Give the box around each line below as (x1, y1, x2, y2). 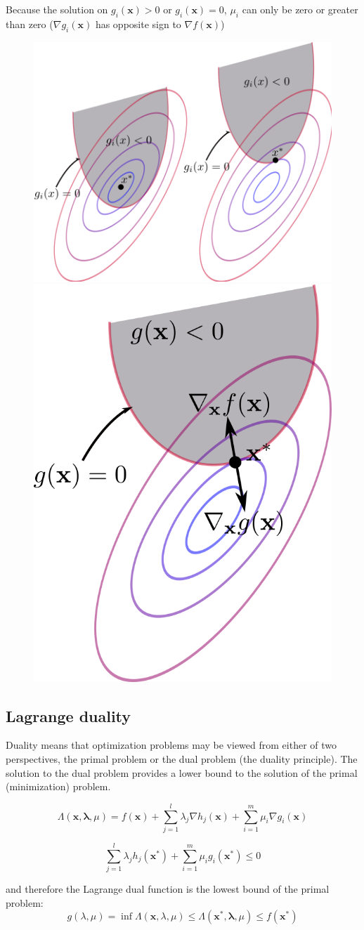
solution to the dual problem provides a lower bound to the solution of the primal (6, 765, 358, 780)
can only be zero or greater (242, 2, 358, 16)
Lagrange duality (6, 705, 131, 726)
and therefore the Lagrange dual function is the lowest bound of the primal (6, 882, 330, 896)
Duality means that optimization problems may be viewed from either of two (6, 738, 337, 752)
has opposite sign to (95, 16, 181, 31)
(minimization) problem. (6, 779, 111, 794)
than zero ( (6, 16, 53, 31)
